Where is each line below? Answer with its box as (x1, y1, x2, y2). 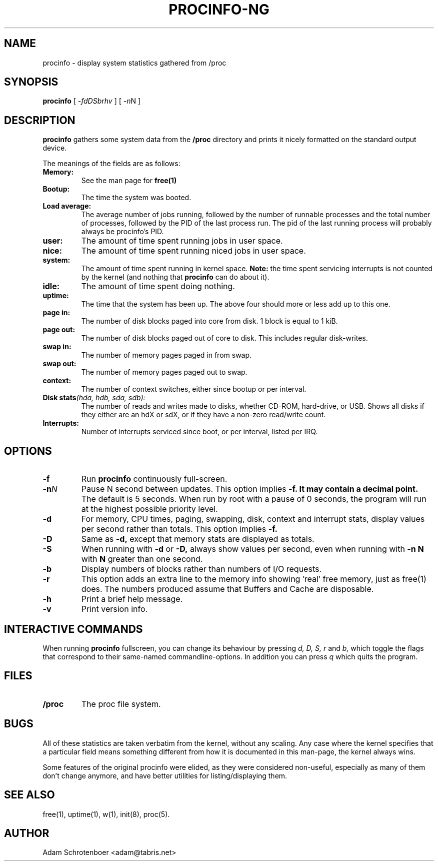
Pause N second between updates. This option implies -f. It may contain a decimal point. (81, 484, 418, 494)
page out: (42, 325, 75, 334)
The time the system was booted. (81, 193, 191, 202)
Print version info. (81, 604, 148, 614)
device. (42, 144, 67, 153)
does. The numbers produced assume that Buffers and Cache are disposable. (81, 584, 374, 594)
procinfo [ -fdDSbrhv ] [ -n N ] (42, 97, 141, 106)
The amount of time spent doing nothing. (81, 281, 235, 292)
